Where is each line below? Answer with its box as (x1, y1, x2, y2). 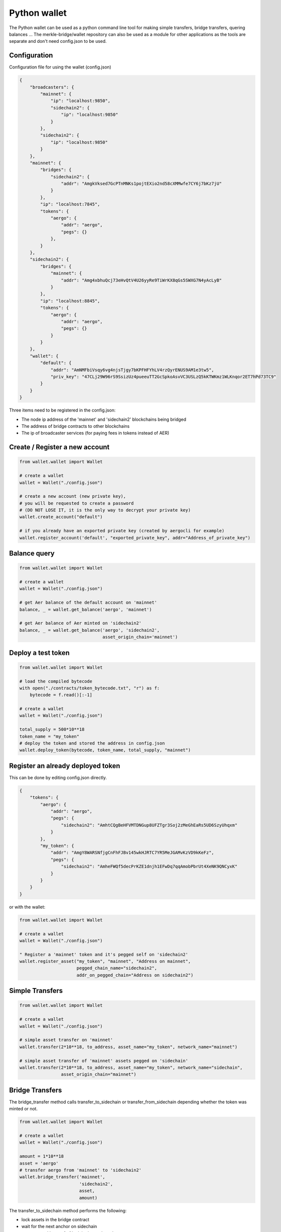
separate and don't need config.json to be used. (9, 38, 107, 44)
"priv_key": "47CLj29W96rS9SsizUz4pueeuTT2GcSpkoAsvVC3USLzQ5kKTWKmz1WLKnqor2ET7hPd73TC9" (50, 374, 277, 379)
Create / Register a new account (9, 443, 110, 451)
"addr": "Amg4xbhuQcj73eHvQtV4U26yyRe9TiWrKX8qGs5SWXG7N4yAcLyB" (61, 277, 222, 283)
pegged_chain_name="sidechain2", (76, 965, 157, 971)
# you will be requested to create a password (19, 500, 134, 506)
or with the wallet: (9, 904, 46, 910)
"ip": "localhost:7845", (40, 202, 100, 207)
